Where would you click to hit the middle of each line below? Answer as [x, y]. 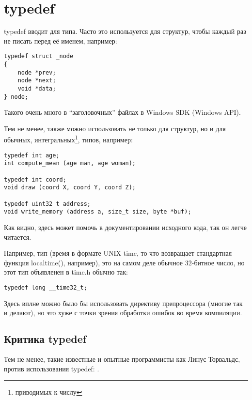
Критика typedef [45, 339]
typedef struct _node [39, 56]
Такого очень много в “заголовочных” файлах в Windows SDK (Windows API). [122, 112]
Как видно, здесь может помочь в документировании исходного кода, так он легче [126, 227]
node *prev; [37, 72]
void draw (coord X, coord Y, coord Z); [70, 188]
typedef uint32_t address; [47, 204]
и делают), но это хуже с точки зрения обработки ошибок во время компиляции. [123, 313]
